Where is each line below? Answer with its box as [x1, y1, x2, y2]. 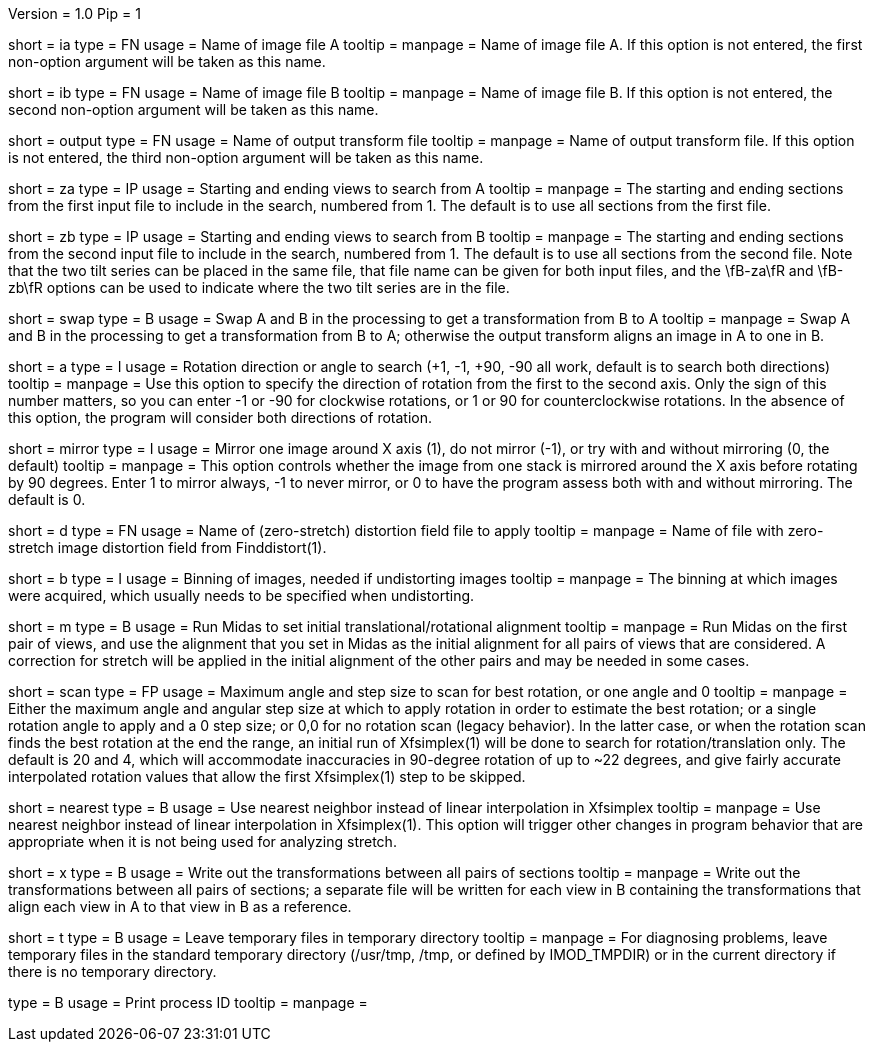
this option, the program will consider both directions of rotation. [8, 409, 432, 426]
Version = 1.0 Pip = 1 [8, 5, 141, 22]
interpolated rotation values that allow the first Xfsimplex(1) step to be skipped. [8, 768, 526, 785]
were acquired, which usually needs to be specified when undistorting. [8, 587, 475, 604]
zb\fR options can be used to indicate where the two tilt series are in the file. [8, 279, 510, 296]
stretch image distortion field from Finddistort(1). [8, 539, 327, 556]
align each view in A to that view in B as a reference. [8, 898, 352, 915]
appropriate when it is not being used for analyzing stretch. [8, 833, 397, 850]
